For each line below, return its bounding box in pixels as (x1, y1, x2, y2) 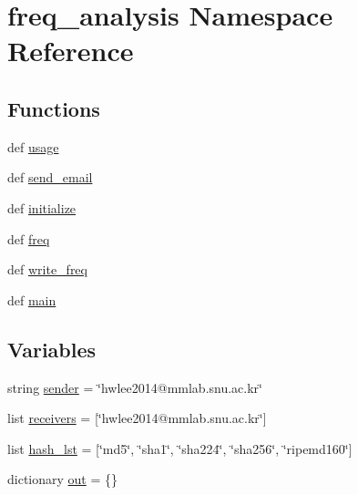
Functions (7, 94, 100, 122)
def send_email (7, 168, 93, 187)
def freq (7, 229, 50, 248)
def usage (7, 137, 59, 156)
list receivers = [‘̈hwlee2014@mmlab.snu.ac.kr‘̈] (7, 408, 267, 428)
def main (7, 290, 56, 309)
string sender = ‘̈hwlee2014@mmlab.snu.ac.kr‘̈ (7, 377, 262, 397)
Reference (7, 32, 134, 69)
